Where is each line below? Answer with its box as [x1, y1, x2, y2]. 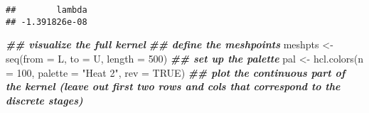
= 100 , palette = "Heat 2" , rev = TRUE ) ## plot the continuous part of [6, 65, 346, 80]
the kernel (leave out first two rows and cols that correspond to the [6, 79, 341, 94]
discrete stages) [6, 92, 83, 107]
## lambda [6, 5, 87, 15]
